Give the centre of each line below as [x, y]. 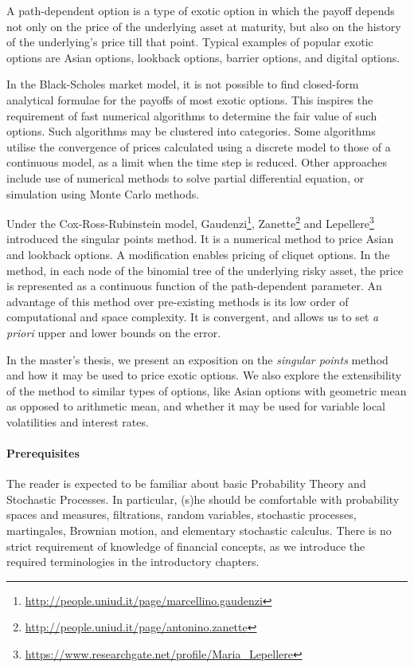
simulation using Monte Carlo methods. [103, 193]
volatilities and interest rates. [78, 421]
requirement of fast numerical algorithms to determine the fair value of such [192, 115]
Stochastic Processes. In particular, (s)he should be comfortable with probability [203, 499]
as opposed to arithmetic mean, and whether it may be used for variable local [196, 406]
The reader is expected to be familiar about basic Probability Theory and [186, 483]
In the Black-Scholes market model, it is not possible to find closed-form [183, 84]
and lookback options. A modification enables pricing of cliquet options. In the [198, 254]
